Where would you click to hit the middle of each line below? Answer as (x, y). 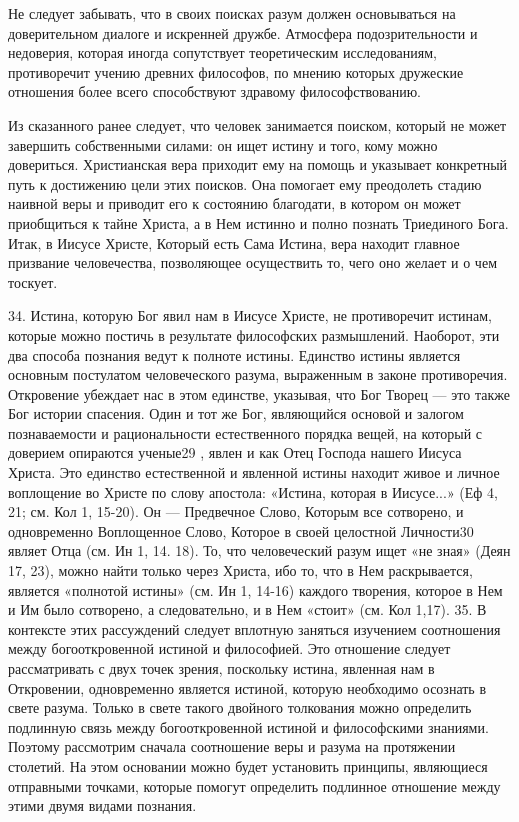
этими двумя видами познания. (102, 805)
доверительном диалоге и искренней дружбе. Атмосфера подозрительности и (243, 32)
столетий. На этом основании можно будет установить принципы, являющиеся (248, 765)
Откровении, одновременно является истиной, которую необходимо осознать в (247, 687)
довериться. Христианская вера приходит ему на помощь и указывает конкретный (258, 164)
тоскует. (33, 281)
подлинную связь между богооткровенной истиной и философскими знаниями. (248, 726)
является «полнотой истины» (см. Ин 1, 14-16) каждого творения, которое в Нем (255, 589)
